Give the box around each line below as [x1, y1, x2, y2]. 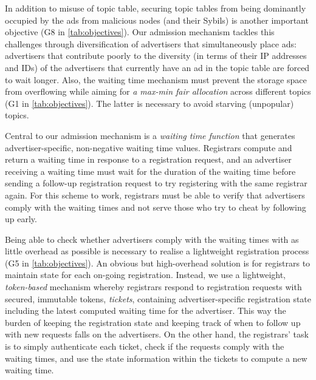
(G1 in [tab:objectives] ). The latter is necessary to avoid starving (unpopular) [5, 97, 294, 109]
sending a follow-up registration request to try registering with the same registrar [5, 177, 307, 189]
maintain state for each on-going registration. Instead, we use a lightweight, [5, 268, 286, 281]
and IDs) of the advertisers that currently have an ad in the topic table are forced [5, 61, 310, 73]
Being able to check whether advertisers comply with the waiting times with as [5, 232, 299, 245]
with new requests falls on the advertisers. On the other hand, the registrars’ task [5, 328, 309, 341]
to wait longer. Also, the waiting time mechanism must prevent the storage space [5, 73, 307, 86]
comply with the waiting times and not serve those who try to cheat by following [5, 200, 306, 213]
